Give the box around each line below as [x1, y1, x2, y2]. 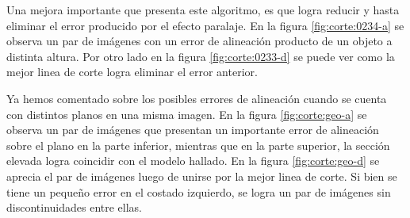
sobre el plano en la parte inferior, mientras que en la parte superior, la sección [6, 136, 390, 153]
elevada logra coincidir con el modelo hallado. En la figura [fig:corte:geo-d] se [6, 152, 380, 169]
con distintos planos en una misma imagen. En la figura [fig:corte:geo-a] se [6, 105, 367, 122]
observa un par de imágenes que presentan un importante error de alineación [6, 121, 379, 138]
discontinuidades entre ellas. [6, 199, 142, 216]
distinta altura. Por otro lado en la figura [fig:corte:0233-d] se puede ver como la [6, 48, 395, 64]
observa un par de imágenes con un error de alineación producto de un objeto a [6, 33, 393, 49]
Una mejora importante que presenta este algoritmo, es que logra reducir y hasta [6, 2, 400, 17]
